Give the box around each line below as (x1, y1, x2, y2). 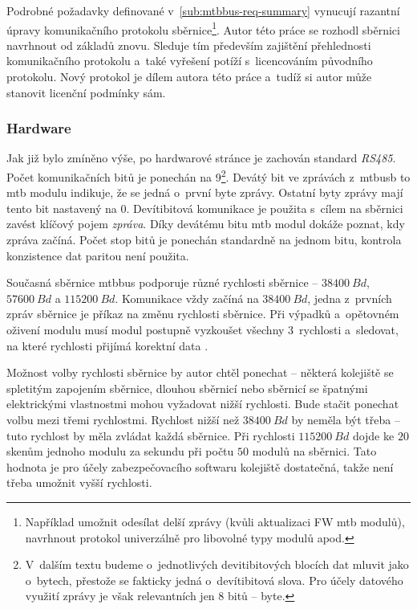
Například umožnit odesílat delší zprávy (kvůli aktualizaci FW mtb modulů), (25, 513, 405, 529)
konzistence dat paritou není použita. (6, 247, 189, 264)
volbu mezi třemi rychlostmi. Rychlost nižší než (6, 411, 240, 427)
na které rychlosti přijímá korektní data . (6, 337, 208, 354)
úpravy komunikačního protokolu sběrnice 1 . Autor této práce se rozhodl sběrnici (6, 18, 400, 38)
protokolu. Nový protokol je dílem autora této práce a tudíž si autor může (6, 68, 372, 85)
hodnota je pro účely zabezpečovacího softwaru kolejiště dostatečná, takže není (6, 458, 394, 475)
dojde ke (352, 427, 395, 443)
